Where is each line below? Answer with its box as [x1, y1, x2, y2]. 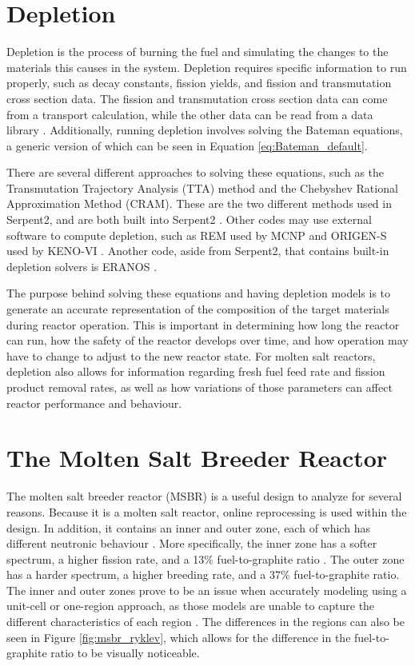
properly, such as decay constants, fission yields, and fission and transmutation [6, 74, 392, 91]
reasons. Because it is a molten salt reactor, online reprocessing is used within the [6, 503, 407, 520]
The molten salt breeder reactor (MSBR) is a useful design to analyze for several [6, 488, 402, 504]
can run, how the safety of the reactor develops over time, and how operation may [6, 332, 409, 349]
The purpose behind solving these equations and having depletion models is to [6, 285, 391, 301]
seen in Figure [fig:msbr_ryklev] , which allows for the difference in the [6, 628, 351, 645]
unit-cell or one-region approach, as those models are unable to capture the [6, 597, 375, 614]
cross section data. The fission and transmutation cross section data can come [6, 90, 388, 106]
